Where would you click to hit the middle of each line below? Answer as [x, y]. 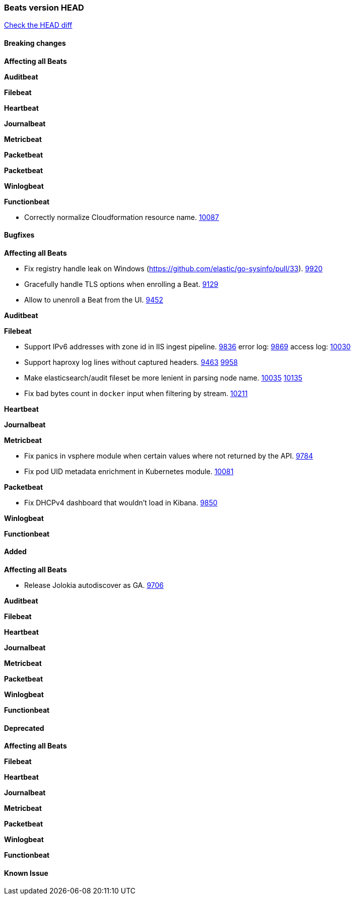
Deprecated [24, 728]
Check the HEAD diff [38, 25]
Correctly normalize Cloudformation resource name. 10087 [122, 217]
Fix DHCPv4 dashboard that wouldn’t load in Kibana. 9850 [121, 502]
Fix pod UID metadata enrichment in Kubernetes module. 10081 [129, 471]
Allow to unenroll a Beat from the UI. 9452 [94, 299]
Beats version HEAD [44, 8]
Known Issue [26, 873]
